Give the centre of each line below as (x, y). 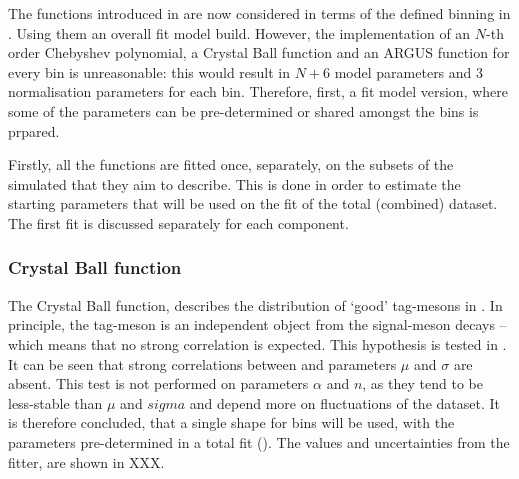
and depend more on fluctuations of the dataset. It (344, 402)
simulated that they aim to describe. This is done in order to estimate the (234, 183)
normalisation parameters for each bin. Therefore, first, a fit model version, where (258, 91)
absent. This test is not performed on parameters (158, 383)
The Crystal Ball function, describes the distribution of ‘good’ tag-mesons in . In (255, 304)
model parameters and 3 (409, 71)
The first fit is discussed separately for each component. (178, 222)
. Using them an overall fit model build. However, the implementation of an (239, 32)
